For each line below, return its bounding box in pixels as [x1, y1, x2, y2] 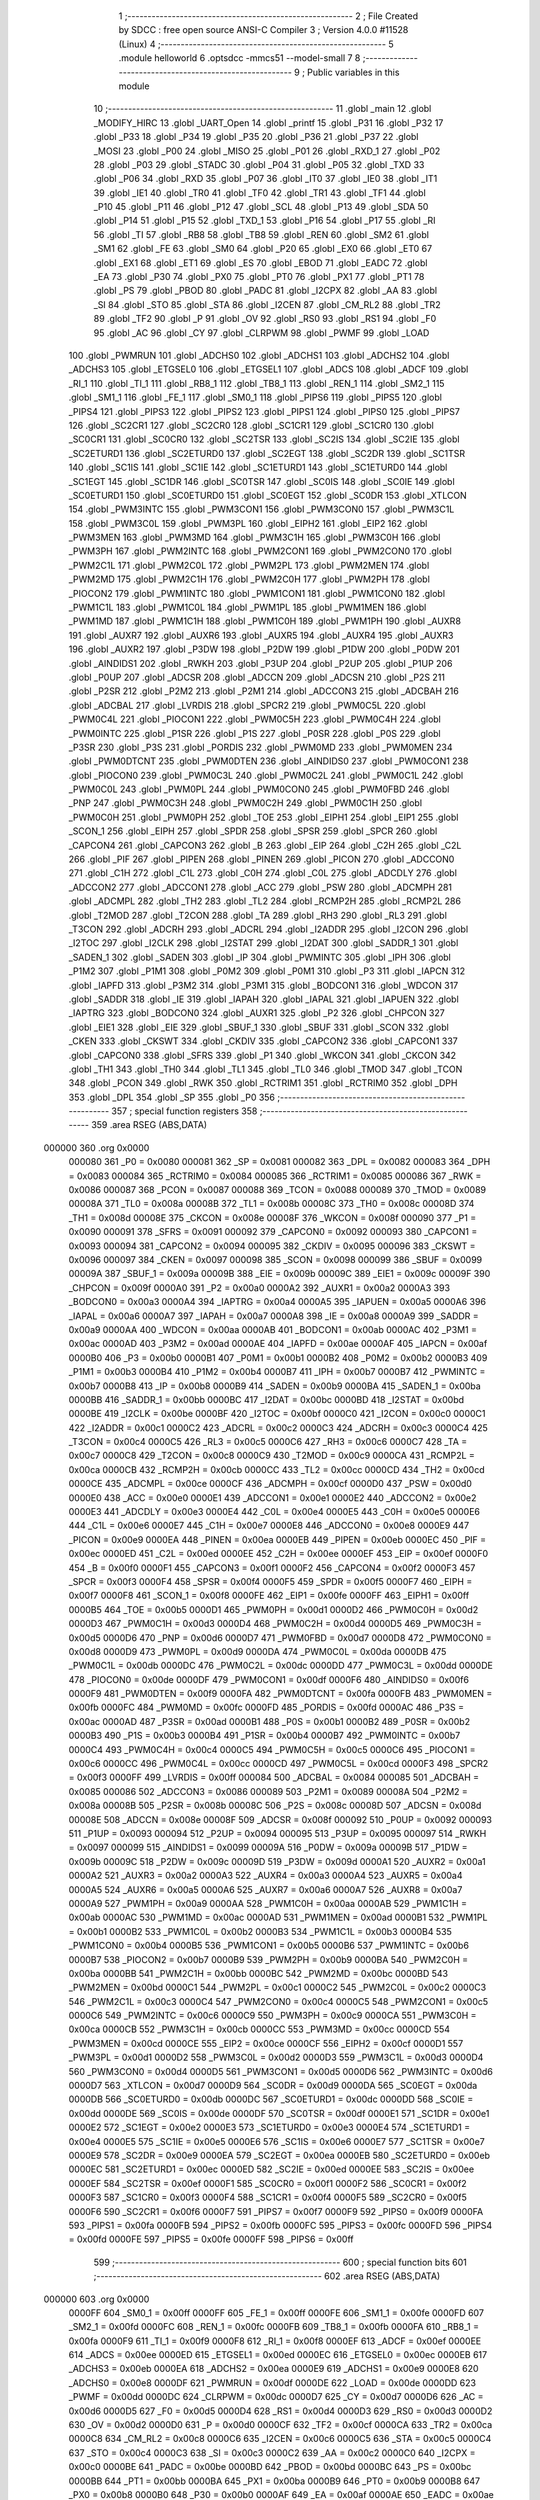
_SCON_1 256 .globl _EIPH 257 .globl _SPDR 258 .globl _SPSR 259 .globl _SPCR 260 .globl [68, 825, 438, 837]
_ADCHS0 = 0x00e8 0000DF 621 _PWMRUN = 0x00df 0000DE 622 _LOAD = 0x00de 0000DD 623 [68, 2376, 477, 2389]
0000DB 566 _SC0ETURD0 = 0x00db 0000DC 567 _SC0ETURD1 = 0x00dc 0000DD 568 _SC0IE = [68, 2093, 474, 2105]
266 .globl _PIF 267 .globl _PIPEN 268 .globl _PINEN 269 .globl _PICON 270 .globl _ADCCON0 [68, 853, 455, 865]
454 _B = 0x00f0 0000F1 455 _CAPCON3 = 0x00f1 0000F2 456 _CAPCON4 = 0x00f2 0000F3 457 [68, 1561, 476, 1574]
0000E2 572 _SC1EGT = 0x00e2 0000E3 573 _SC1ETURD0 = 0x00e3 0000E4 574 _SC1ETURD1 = [68, 2121, 470, 2134]
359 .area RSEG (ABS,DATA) [91, 1119, 208, 1131]
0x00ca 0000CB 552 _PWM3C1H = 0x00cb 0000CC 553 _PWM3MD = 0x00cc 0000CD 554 [68, 2023, 450, 2035]
